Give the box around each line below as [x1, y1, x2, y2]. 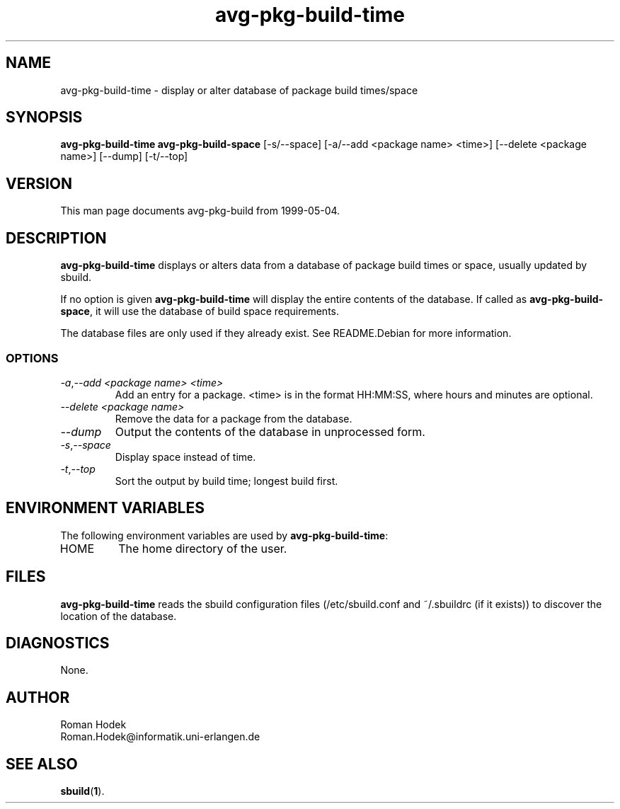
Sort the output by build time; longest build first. [115, 474, 338, 487]
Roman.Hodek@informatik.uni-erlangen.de [60, 730, 260, 743]
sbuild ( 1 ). [60, 785, 105, 798]
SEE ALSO [6, 755, 78, 773]
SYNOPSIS [6, 108, 83, 127]
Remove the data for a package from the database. [115, 412, 352, 425]
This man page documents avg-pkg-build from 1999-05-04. [60, 205, 340, 217]
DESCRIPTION [6, 229, 107, 247]
